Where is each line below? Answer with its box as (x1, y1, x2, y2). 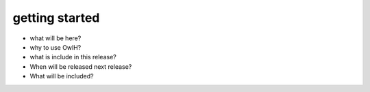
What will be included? (29, 72, 94, 80)
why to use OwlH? (29, 43, 82, 51)
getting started (12, 10, 100, 25)
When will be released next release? (29, 62, 132, 71)
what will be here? (29, 34, 82, 42)
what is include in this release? (29, 53, 116, 61)
